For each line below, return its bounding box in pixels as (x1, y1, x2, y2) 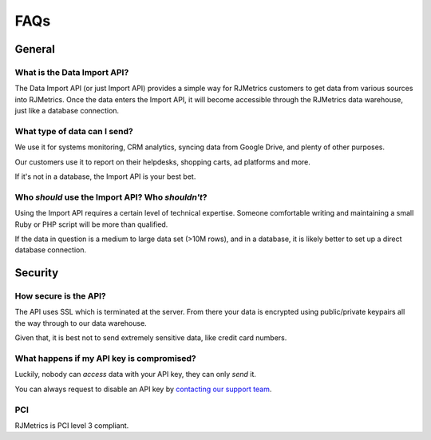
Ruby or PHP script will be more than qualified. (14, 220, 168, 229)
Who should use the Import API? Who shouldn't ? (14, 192, 208, 203)
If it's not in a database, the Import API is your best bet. (14, 172, 196, 181)
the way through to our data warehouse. (14, 318, 147, 327)
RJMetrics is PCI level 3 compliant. (14, 420, 129, 430)
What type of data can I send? (14, 125, 133, 137)
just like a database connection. (14, 106, 120, 116)
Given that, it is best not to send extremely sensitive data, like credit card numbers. (14, 333, 287, 343)
